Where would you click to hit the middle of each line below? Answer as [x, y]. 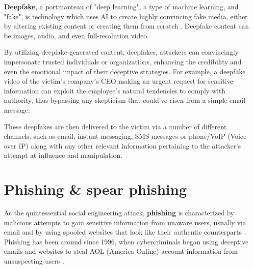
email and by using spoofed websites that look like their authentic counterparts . [125, 232]
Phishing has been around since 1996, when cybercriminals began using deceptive [126, 241]
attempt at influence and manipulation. [63, 155]
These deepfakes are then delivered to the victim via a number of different [115, 126]
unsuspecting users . [34, 261]
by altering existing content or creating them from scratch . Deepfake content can [126, 26]
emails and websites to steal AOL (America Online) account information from [121, 251]
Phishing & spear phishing [95, 189]
